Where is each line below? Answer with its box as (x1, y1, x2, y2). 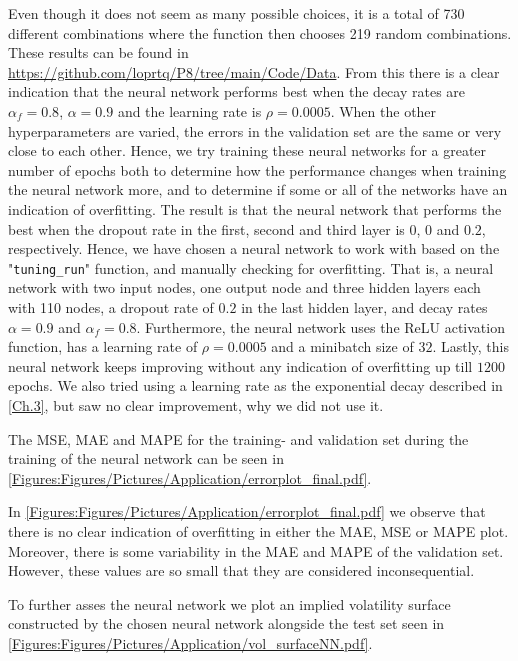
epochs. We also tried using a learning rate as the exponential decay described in (8, 375, 503, 396)
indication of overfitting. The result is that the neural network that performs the (8, 198, 502, 219)
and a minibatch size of (271, 336, 414, 357)
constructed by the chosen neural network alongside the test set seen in (8, 613, 445, 634)
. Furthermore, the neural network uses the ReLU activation (136, 316, 505, 337)
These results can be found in (8, 42, 189, 63)
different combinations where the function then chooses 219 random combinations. (8, 22, 512, 43)
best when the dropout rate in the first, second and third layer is (8, 218, 405, 239)
